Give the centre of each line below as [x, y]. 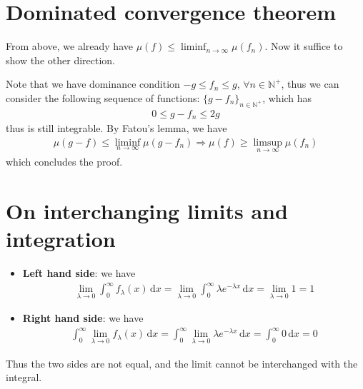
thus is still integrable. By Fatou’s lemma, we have [116, 128]
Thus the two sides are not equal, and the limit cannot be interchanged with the [182, 363]
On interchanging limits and [147, 210]
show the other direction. [60, 60]
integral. [24, 377]
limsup [268, 142]
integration [61, 238]
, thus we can [310, 84]
